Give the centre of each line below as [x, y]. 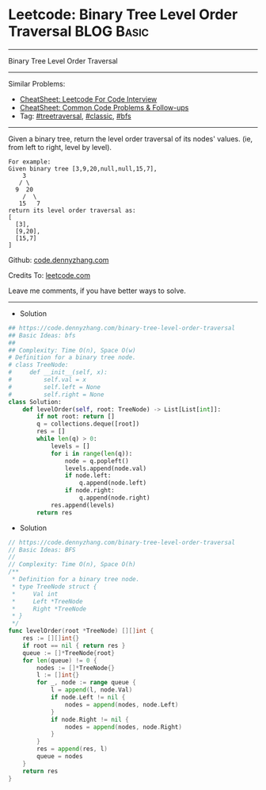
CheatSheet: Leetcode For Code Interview [88, 99]
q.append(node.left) [113, 483]
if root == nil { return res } [74, 645]
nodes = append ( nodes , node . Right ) [123, 727]
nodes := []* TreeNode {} [76, 668]
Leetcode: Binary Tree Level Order [123, 15]
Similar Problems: [37, 83]
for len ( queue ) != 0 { [60, 661]
